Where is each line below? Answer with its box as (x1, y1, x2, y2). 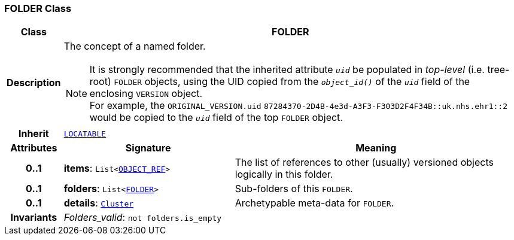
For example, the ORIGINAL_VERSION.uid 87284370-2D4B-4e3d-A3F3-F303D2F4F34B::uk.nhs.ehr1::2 (89, 99, 508, 112)
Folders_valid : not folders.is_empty (63, 211, 222, 224)
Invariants (10, 211, 57, 224)
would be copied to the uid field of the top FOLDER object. (89, 111, 343, 124)
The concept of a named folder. (63, 40, 206, 53)
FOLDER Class (4, 2, 72, 14)
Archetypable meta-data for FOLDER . (235, 197, 394, 209)
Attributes (10, 142, 57, 154)
